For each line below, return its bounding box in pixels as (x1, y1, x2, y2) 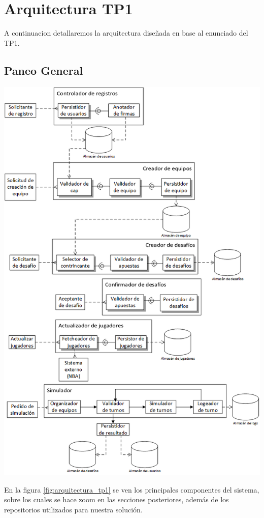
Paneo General (4, 62, 83, 78)
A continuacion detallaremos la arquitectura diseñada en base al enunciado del (4, 27, 248, 38)
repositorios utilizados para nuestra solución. (4, 504, 143, 514)
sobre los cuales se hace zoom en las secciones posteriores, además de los (4, 494, 229, 505)
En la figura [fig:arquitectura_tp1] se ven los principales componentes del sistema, (4, 484, 259, 495)
